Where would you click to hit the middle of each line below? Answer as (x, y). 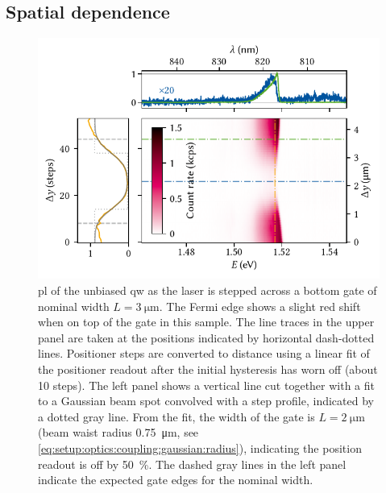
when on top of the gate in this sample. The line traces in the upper (206, 322)
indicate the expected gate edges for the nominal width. (176, 480)
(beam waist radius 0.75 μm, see (118, 432)
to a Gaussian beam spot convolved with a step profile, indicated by (206, 401)
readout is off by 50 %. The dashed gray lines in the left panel (192, 464)
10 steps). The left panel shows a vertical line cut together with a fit (207, 385)
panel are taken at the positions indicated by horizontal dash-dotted (206, 337)
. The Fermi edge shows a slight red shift (260, 306)
